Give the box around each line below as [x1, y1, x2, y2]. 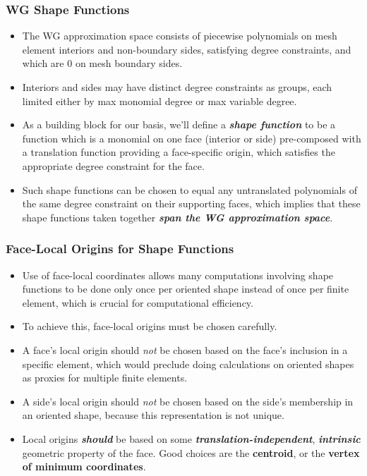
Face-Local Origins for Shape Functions [6, 240, 234, 257]
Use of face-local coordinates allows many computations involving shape [22, 267, 334, 282]
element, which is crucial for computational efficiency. [22, 295, 253, 310]
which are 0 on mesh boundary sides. [22, 56, 183, 71]
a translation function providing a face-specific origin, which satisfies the [22, 145, 335, 159]
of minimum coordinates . [22, 459, 146, 474]
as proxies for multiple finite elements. [22, 370, 188, 385]
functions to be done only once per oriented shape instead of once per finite [22, 281, 349, 296]
